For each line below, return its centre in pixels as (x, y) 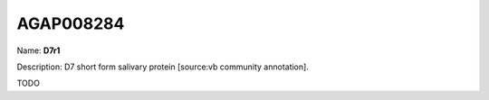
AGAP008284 (71, 23)
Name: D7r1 (38, 50)
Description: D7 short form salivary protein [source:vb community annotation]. (163, 67)
